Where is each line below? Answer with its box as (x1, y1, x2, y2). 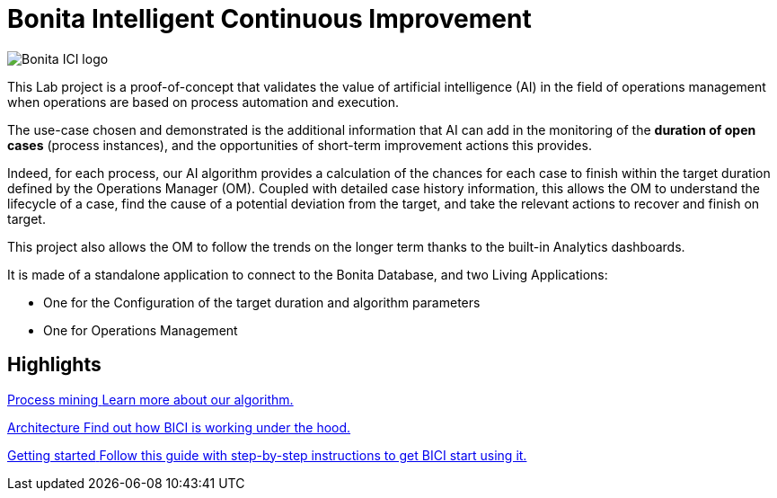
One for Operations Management (43, 322, 238, 338)
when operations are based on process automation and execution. (7, 93, 400, 110)
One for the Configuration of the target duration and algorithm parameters (43, 294, 481, 310)
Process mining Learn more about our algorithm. (7, 391, 294, 407)
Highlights (7, 353, 102, 377)
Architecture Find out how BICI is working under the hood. (7, 419, 351, 435)
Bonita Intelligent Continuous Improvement (7, 4, 532, 34)
